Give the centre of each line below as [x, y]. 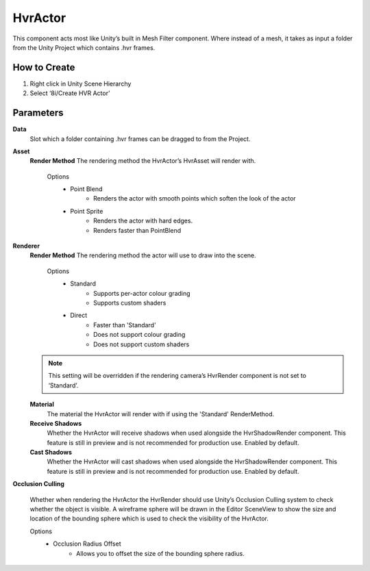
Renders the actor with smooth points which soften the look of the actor [195, 199]
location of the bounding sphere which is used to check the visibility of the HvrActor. [149, 519]
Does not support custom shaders [141, 344]
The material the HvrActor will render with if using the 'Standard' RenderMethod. [161, 414]
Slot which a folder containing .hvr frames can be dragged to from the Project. [140, 139]
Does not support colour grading [139, 335]
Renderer [26, 246]
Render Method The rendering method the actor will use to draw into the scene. [143, 255]
